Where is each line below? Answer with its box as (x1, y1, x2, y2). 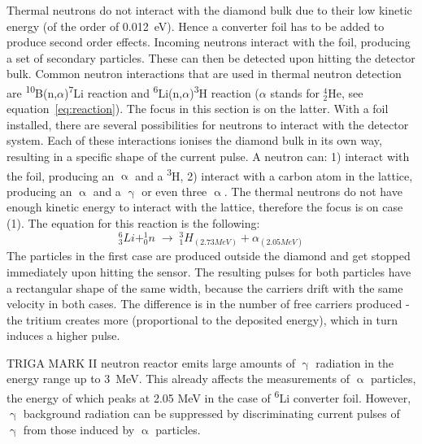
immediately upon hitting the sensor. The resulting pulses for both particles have (7, 263, 411, 280)
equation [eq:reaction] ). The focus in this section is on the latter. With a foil (7, 100, 389, 117)
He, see (328, 84, 363, 101)
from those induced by (23, 420, 135, 437)
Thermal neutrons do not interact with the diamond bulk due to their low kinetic (7, 2, 412, 18)
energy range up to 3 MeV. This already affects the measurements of (7, 370, 350, 387)
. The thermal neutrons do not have (224, 182, 402, 199)
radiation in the (315, 354, 394, 371)
